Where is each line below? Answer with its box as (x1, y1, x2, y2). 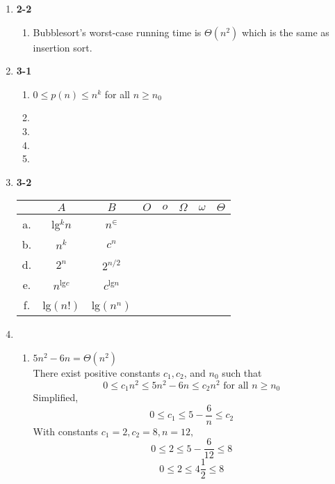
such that (222, 365, 262, 380)
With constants (33, 423, 99, 438)
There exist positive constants (33, 365, 161, 380)
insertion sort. (33, 40, 92, 54)
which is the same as (241, 24, 329, 39)
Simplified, (33, 390, 79, 405)
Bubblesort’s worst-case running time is (33, 24, 202, 39)
